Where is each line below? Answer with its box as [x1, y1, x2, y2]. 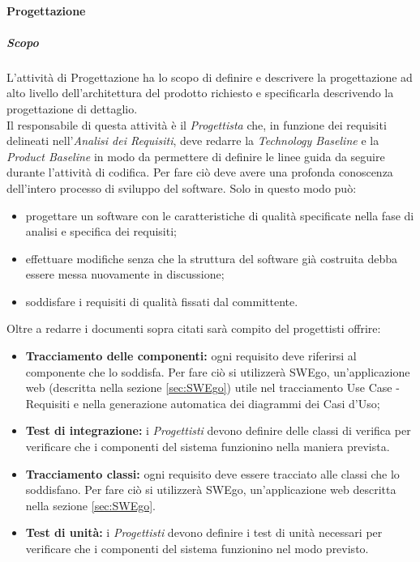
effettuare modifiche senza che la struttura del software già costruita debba [25, 249, 397, 266]
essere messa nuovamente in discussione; [25, 266, 225, 283]
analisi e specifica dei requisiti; [25, 223, 177, 240]
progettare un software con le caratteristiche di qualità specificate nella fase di [25, 206, 414, 224]
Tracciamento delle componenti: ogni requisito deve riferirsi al [25, 347, 357, 364]
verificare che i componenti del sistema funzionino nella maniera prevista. [25, 438, 390, 455]
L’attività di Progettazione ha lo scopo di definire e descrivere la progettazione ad [6, 68, 413, 85]
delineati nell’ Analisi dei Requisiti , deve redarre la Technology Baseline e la [6, 132, 379, 149]
